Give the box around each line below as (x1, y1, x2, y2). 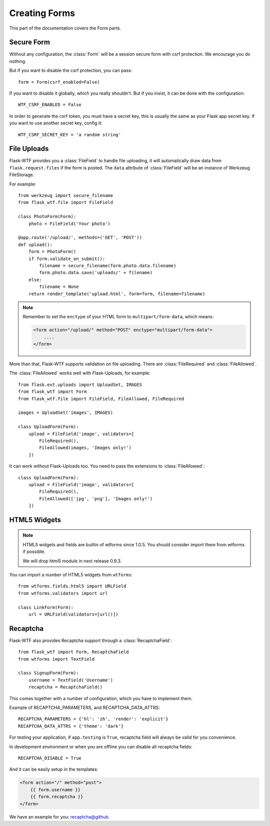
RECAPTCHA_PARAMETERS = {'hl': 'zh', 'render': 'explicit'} (18, 716, 168, 722)
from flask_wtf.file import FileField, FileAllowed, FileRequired (18, 396, 184, 401)
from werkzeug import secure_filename (18, 193, 113, 198)
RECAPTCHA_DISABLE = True (18, 755, 82, 761)
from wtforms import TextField (18, 656, 95, 662)
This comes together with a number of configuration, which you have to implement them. (9, 695, 192, 701)
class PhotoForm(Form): (18, 214, 76, 220)
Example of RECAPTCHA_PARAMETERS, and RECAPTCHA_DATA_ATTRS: (9, 705, 160, 711)
